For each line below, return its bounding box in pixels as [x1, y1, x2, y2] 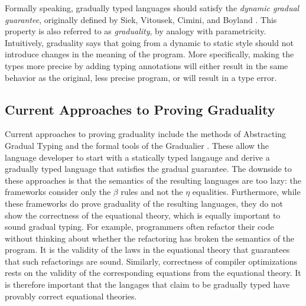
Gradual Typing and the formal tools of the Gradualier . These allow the [5, 139, 269, 151]
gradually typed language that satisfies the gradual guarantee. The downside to [5, 162, 292, 175]
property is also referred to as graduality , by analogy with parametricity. [5, 25, 266, 37]
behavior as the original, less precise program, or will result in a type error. [5, 71, 277, 83]
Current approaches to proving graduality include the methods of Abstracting [5, 128, 287, 140]
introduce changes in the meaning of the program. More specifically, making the [5, 48, 294, 60]
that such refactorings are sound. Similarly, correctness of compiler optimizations [5, 255, 298, 267]
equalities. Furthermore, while [192, 185, 301, 198]
